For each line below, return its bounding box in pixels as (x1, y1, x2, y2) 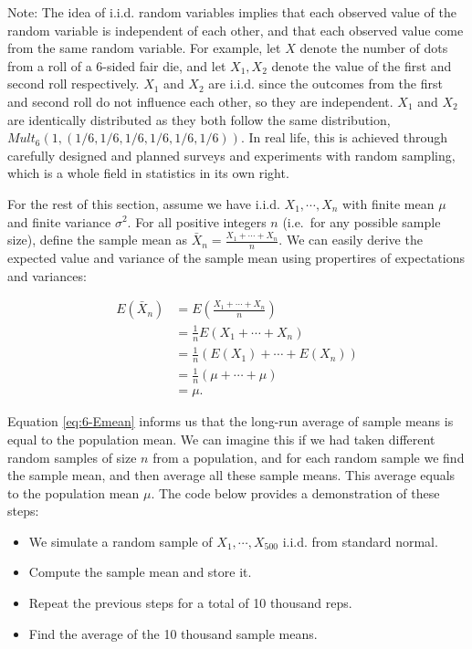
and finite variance (7, 212, 111, 231)
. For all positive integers (127, 212, 267, 231)
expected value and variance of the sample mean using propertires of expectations (7, 247, 465, 267)
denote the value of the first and (271, 56, 452, 75)
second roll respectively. (7, 74, 140, 93)
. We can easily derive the (278, 230, 423, 249)
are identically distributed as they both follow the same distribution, (7, 110, 391, 129)
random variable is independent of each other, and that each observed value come (7, 20, 464, 39)
